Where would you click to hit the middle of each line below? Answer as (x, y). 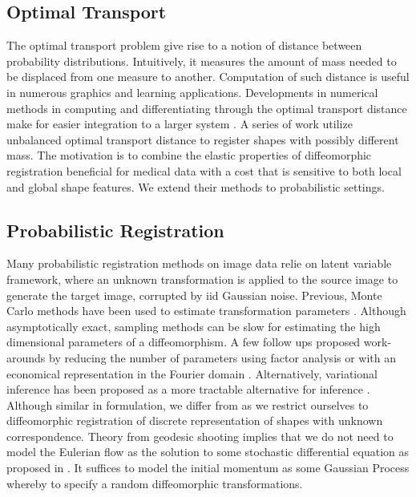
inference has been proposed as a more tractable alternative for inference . (188, 389)
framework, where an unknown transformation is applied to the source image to (202, 279)
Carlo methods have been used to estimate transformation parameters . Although (206, 311)
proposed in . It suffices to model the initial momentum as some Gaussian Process (208, 468)
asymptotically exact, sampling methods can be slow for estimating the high (194, 326)
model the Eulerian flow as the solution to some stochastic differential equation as (208, 452)
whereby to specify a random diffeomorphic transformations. (155, 483)
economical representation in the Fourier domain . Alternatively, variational (192, 373)
